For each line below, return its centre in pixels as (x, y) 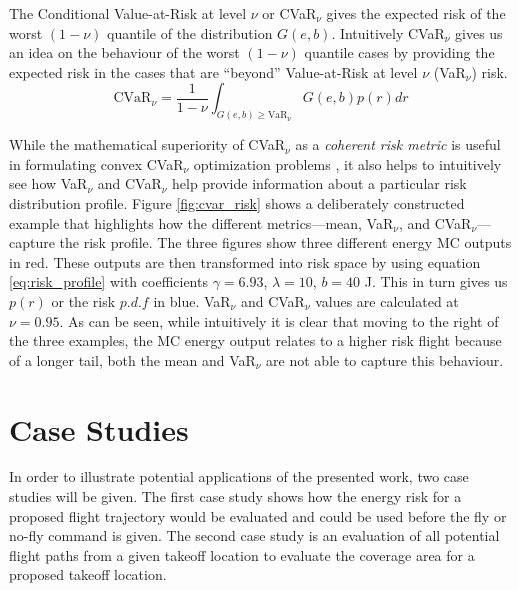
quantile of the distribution (190, 32)
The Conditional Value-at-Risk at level (128, 13)
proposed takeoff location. (88, 574)
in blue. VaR (192, 300)
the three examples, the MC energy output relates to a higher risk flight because (255, 340)
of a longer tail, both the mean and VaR (132, 359)
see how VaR (48, 183)
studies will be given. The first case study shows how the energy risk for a (235, 496)
